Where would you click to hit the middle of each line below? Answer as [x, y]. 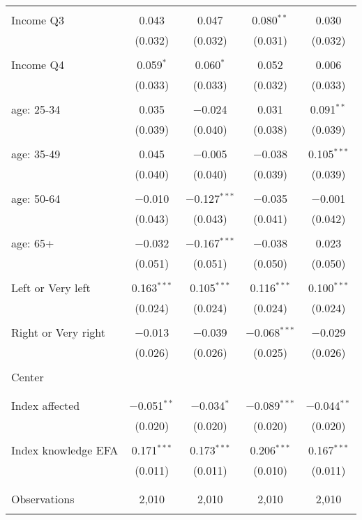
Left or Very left [51, 288]
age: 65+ [33, 243]
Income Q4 [38, 64]
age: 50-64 [36, 198]
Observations [43, 499]
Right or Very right [59, 332]
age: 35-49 [36, 154]
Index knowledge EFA [65, 450]
